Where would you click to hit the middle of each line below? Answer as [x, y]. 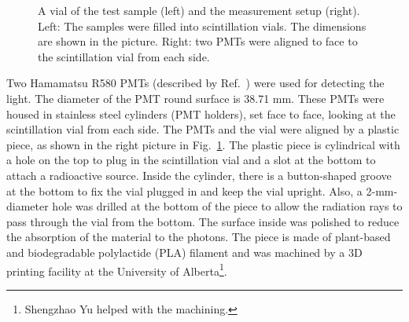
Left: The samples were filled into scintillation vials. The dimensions [202, 26]
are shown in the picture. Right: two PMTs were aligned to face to [198, 41]
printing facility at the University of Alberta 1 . [117, 269]
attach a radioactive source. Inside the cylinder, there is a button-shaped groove [199, 175]
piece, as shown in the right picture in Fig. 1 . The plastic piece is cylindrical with [203, 144]
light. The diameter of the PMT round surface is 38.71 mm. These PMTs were [195, 98]
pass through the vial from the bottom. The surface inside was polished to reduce [203, 221]
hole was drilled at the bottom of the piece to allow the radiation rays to [227, 206]
